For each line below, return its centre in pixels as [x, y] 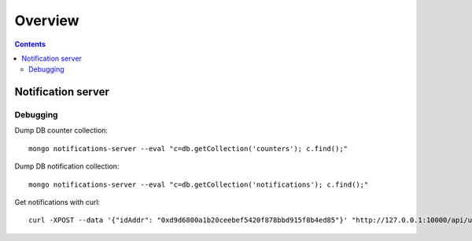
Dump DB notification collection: [67, 166]
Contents [30, 44]
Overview [47, 20]
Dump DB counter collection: [61, 131]
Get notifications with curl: [57, 202]
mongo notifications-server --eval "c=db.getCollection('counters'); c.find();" [188, 148]
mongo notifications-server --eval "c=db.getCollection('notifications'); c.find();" [199, 184]
